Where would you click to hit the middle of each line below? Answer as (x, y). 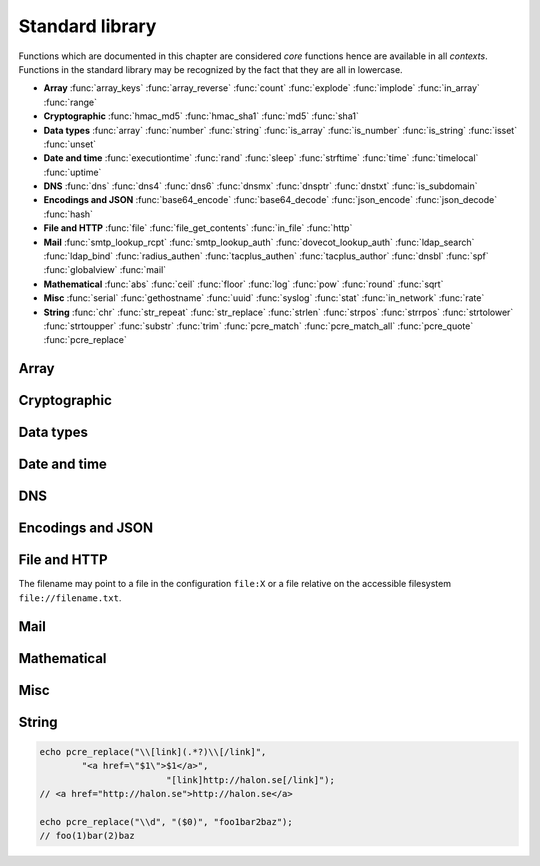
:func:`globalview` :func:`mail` (105, 270)
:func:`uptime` (72, 172)
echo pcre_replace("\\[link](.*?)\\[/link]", (153, 751)
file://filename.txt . (70, 597)
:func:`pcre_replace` (85, 340)
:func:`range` (70, 102)
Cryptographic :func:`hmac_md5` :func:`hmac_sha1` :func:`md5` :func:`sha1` (201, 116)
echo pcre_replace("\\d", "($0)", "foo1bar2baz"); (166, 821)
